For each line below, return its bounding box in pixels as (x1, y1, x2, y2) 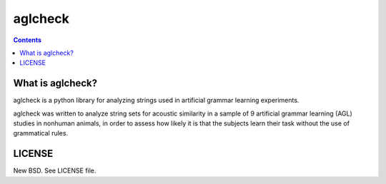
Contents (13, 36, 42, 44)
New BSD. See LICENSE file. (13, 166, 96, 175)
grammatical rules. (13, 129, 68, 138)
